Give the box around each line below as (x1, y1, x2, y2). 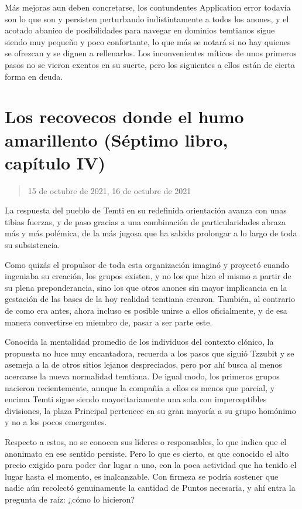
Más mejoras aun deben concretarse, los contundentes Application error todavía (5, 1, 291, 13)
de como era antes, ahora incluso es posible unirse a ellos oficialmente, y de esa (5, 304, 287, 316)
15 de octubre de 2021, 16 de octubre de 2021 (28, 184, 191, 196)
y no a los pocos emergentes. (5, 416, 107, 428)
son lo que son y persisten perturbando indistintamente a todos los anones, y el (5, 12, 289, 25)
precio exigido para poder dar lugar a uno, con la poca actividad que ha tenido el (5, 459, 297, 471)
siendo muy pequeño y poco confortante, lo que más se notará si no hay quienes (5, 35, 291, 47)
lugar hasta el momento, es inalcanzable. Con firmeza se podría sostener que (5, 470, 279, 482)
